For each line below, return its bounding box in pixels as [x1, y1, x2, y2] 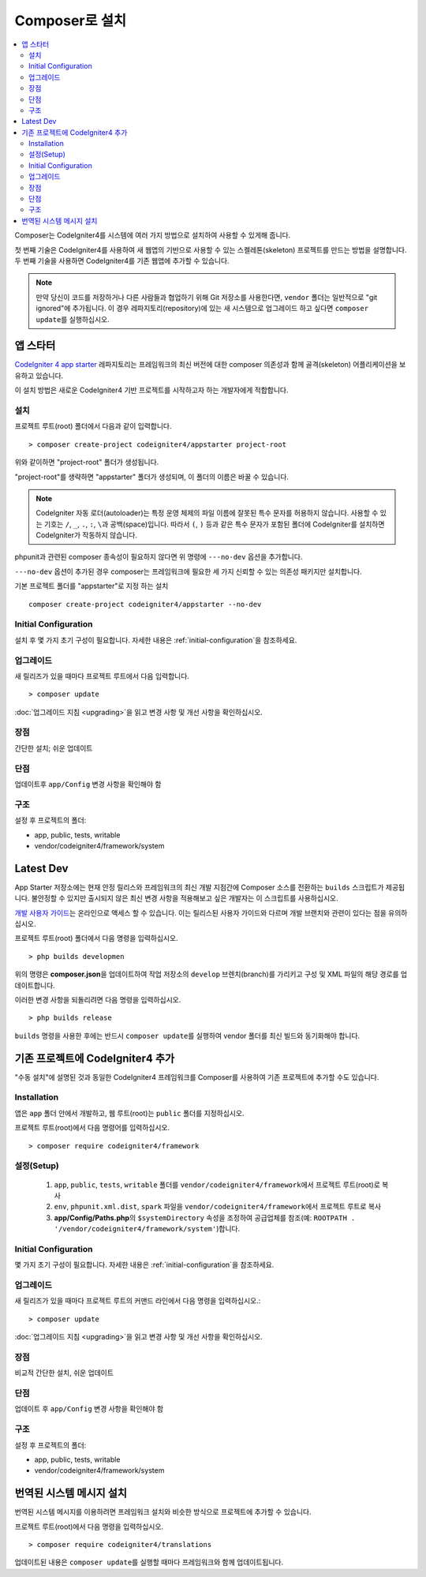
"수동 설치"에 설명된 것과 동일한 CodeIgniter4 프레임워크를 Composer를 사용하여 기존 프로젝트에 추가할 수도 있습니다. [14, 1072, 379, 1081]
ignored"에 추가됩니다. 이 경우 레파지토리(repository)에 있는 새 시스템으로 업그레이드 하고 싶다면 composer [35, 304, 369, 313]
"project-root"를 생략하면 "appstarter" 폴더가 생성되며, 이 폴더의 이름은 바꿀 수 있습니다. [14, 472, 290, 481]
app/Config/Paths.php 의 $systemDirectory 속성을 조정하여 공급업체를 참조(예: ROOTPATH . [54, 1212, 356, 1223]
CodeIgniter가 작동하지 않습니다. [35, 530, 138, 540]
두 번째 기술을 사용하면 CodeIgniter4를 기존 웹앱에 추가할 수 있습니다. [14, 256, 230, 265]
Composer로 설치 [14, 12, 126, 29]
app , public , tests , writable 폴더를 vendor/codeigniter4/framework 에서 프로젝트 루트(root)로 [54, 1180, 380, 1189]
